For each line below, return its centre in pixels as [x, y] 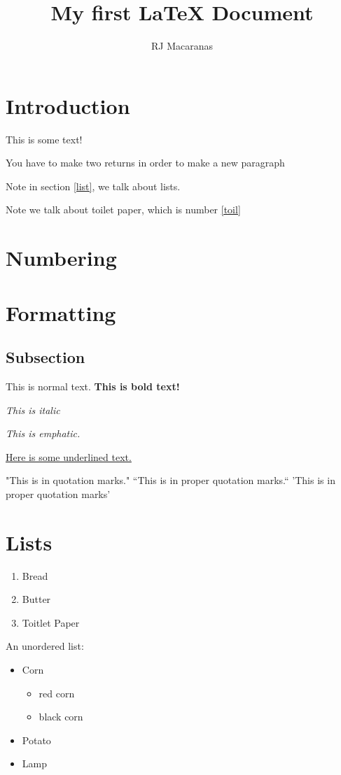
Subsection [46, 357]
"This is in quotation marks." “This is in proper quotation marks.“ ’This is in [170, 480]
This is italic [33, 410]
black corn [61, 717]
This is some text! [44, 139]
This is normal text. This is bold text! [93, 386]
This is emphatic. [43, 433]
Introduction [68, 105]
